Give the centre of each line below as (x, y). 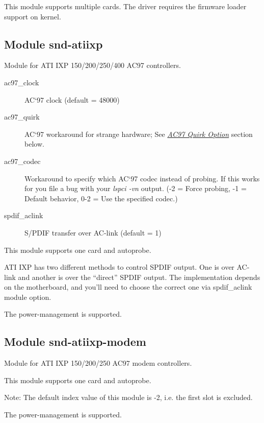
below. (34, 144)
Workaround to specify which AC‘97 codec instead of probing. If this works (142, 178)
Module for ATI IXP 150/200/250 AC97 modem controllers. (98, 363)
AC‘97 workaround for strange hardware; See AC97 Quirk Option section (139, 134)
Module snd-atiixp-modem (75, 342)
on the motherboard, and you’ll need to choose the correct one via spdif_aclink (128, 287)
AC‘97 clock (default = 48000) (72, 99)
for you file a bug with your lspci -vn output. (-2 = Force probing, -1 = (136, 188)
